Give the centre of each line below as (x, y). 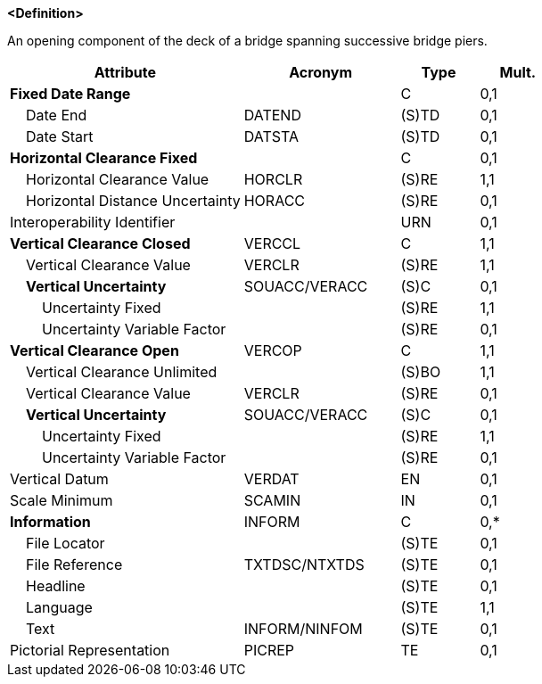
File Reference (74, 565)
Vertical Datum (59, 479)
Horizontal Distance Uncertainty (133, 201)
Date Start (60, 136)
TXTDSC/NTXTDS (304, 565)
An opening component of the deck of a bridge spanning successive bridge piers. (247, 41)
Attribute (125, 72)
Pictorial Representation (90, 650)
